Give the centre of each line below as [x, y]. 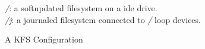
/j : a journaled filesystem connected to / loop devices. [103, 19]
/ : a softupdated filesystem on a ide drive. [81, 8]
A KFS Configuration [44, 39]
